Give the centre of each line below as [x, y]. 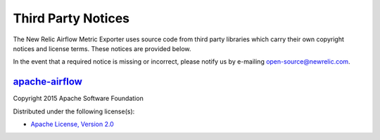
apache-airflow [47, 82]
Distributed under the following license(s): [74, 111]
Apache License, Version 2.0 [72, 124]
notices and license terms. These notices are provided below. [102, 48]
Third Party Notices [71, 18]
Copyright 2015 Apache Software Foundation [78, 99]
